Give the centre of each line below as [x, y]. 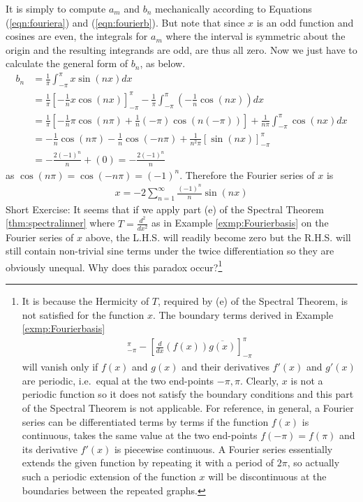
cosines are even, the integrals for [77, 36]
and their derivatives [225, 367]
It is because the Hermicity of [86, 301]
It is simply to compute [56, 8]
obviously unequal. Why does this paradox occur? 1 [114, 266]
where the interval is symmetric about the [255, 36]
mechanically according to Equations [233, 8]
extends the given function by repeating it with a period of [148, 462]
